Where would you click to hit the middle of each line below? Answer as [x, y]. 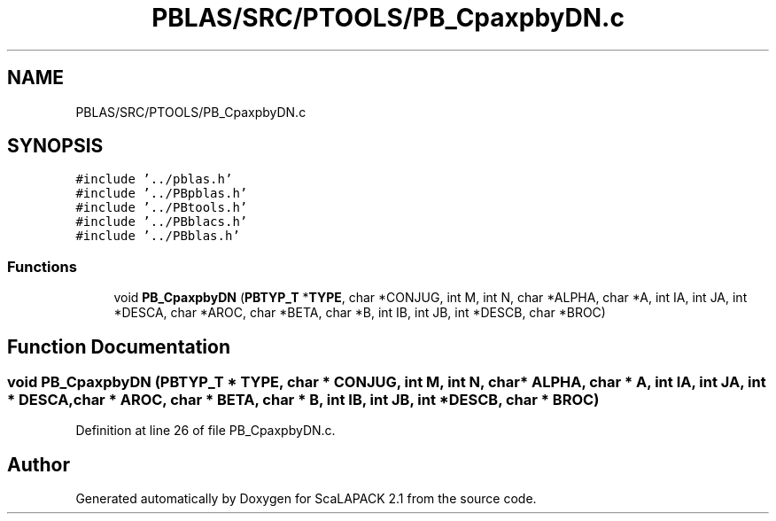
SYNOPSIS [55, 146]
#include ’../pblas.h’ [154, 179]
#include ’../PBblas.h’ [158, 236]
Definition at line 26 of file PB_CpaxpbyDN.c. [206, 431]
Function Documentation [119, 346]
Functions [42, 266]
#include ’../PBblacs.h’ [162, 222]
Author [39, 464]
